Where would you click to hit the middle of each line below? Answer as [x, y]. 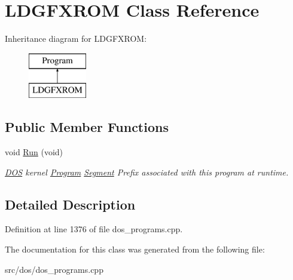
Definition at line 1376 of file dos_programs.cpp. [94, 229]
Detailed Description [70, 204]
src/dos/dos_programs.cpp [54, 269]
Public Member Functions [87, 127]
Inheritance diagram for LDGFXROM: [76, 39]
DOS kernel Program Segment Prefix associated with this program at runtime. [147, 172]
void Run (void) [34, 152]
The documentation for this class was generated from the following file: [135, 249]
